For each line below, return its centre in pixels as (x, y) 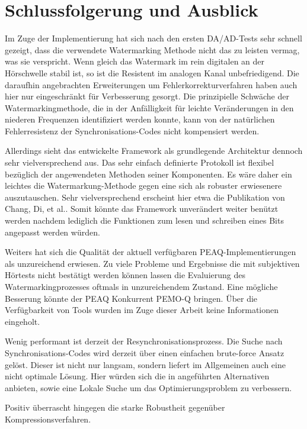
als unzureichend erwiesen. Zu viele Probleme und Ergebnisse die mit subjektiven (152, 263)
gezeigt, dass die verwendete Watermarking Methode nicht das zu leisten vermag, (152, 49)
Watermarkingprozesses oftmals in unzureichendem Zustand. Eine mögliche (141, 286)
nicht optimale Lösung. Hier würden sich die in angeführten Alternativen (137, 376)
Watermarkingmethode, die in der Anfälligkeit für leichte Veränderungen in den (149, 107)
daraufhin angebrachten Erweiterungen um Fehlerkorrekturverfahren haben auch (151, 84)
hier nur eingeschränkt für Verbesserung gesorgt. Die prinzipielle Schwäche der (147, 96)
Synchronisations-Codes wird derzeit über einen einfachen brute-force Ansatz (145, 352)
